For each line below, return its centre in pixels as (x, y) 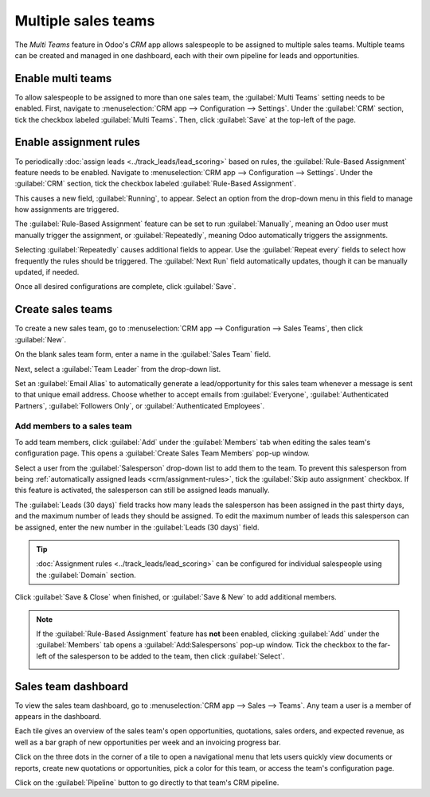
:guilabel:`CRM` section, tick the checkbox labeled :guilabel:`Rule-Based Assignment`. (155, 184)
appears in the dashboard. (58, 716)
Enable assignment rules (78, 142)
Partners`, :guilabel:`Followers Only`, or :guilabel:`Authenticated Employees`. (140, 405)
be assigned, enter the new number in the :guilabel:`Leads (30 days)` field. (137, 527)
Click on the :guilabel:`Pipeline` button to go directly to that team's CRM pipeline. (147, 782)
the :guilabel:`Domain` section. (86, 575)
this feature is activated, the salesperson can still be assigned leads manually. (142, 490)
